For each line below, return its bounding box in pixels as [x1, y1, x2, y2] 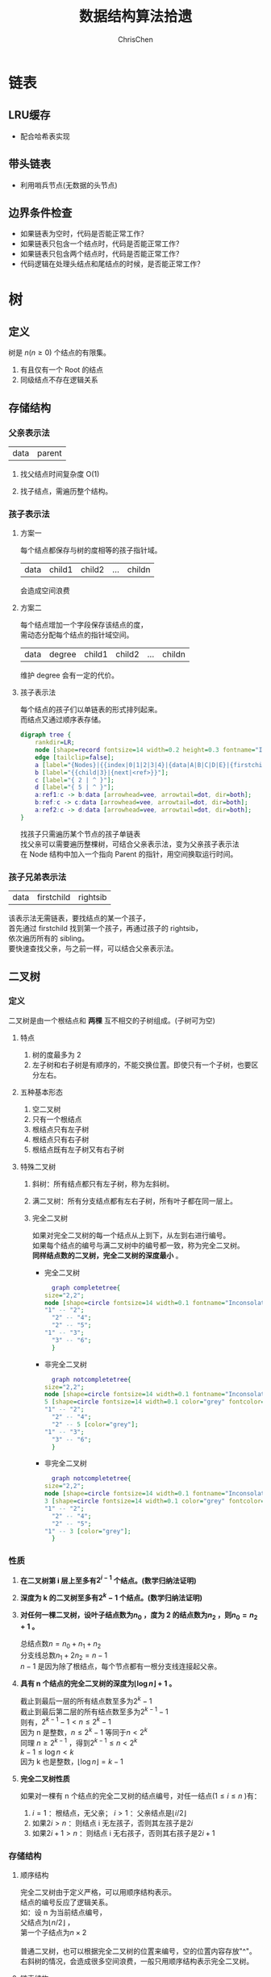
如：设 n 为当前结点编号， [19, 1907, 106, 1917]
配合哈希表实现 [19, 131, 70, 141]
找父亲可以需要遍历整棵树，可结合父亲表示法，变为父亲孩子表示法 [19, 839, 240, 849]
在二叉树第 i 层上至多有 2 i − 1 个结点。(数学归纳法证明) [19, 1574, 197, 1585]
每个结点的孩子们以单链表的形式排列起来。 [19, 705, 162, 715]
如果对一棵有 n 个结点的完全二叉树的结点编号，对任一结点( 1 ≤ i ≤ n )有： [19, 1791, 261, 1800]
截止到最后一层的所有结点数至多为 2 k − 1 [19, 1695, 152, 1706]
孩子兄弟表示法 [8, 871, 67, 882]
